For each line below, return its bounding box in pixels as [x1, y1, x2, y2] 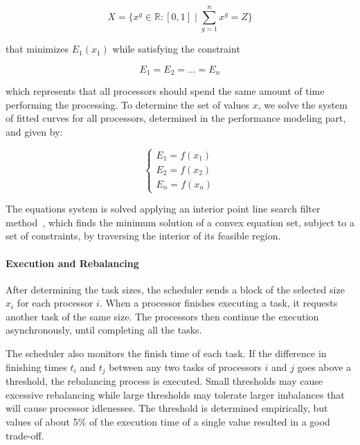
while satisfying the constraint [112, 42, 240, 56]
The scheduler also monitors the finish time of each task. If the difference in [6, 346, 327, 361]
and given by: [6, 124, 63, 138]
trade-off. [6, 428, 44, 442]
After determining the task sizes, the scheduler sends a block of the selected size [6, 282, 345, 296]
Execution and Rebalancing [6, 255, 139, 270]
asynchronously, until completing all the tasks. [6, 323, 202, 337]
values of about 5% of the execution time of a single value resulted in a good [6, 414, 330, 428]
